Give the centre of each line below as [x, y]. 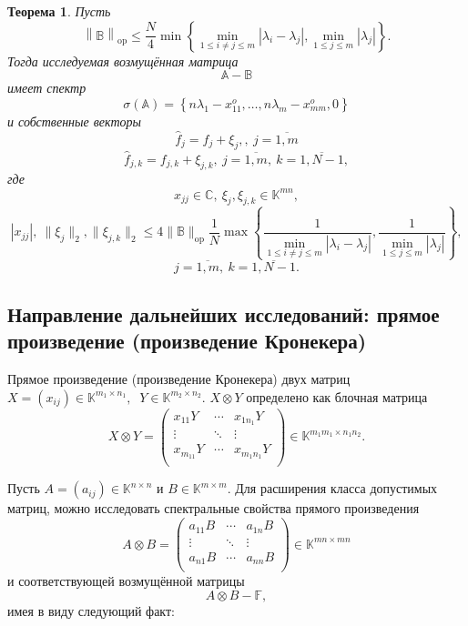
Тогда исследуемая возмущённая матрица [123, 61]
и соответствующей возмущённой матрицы [126, 581]
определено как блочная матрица [337, 396]
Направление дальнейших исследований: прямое [224, 313]
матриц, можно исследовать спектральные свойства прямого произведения [214, 508]
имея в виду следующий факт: [91, 610]
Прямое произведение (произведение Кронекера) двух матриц [179, 378]
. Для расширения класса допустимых [332, 488]
